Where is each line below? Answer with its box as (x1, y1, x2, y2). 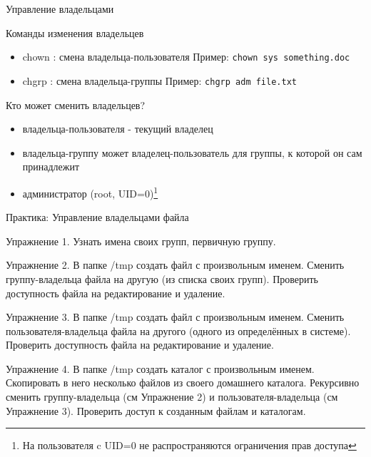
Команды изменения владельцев (6, 25, 144, 40)
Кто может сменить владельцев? (6, 97, 146, 112)
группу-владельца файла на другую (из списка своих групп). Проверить (6, 271, 318, 286)
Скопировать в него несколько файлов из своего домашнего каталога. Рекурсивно (6, 375, 360, 390)
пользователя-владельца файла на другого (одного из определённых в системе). (6, 323, 351, 338)
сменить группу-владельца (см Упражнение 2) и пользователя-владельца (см (6, 389, 338, 404)
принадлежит (22, 159, 80, 174)
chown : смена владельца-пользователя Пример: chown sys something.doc (22, 49, 350, 64)
